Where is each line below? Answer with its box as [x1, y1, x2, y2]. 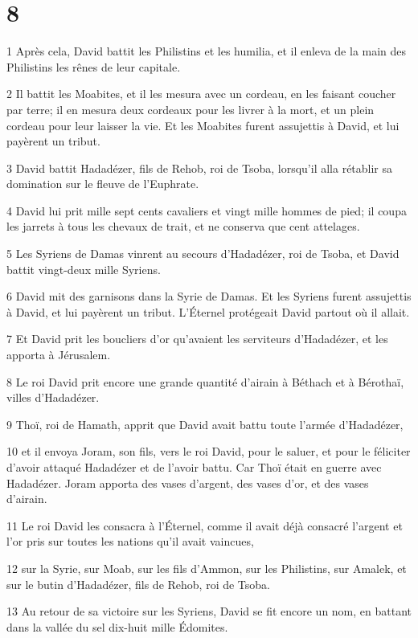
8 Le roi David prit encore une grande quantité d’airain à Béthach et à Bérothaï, [6, 373, 404, 390]
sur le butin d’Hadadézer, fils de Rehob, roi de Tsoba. [6, 575, 271, 592]
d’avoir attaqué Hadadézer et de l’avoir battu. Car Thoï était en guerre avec [6, 459, 382, 475]
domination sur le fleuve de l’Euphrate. [6, 175, 199, 192]
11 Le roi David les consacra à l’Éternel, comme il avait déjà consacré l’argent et [6, 517, 403, 534]
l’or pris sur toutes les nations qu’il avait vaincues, [6, 533, 254, 550]
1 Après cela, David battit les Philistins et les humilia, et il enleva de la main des [6, 43, 407, 59]
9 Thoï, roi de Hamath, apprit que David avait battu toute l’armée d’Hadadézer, [6, 415, 404, 432]
